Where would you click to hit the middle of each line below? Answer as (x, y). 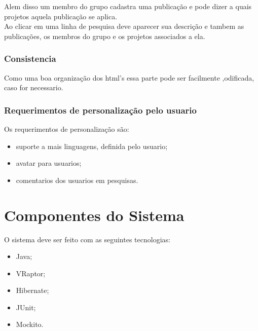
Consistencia (30, 59)
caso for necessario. (34, 87)
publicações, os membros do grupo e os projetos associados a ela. (105, 36)
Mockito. (30, 324)
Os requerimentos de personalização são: (67, 129)
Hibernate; (32, 290)
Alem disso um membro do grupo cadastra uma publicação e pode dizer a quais (128, 6)
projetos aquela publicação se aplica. (61, 16)
